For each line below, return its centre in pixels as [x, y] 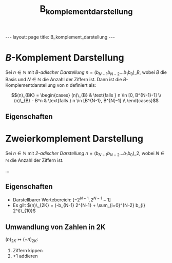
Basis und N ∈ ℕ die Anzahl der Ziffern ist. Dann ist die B [66, 79]
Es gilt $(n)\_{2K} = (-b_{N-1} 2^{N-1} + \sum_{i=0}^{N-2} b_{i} [79, 205]
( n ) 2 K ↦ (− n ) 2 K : [22, 240]
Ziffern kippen [27, 250]
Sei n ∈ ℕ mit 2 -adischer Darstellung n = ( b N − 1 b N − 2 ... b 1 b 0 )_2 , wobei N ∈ [85, 154]
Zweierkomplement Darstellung [74, 139]
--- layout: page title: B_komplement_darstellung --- [60, 37]
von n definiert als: [77, 85]
